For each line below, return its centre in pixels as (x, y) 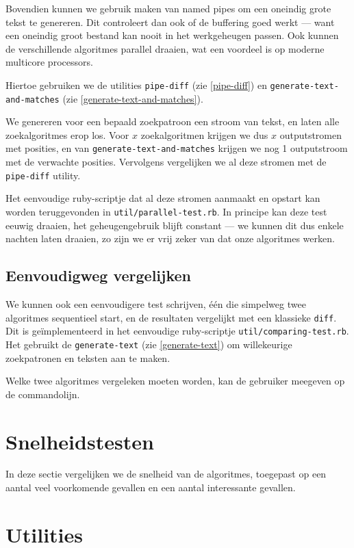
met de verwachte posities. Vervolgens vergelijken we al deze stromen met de (166, 162)
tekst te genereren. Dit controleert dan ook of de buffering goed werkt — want (170, 22)
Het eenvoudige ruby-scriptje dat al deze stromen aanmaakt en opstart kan (163, 198)
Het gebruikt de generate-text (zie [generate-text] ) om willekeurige (149, 344)
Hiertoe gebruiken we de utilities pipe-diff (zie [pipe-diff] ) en (136, 84)
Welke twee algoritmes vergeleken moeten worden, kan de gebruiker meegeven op (175, 381)
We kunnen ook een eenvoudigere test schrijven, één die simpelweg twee (156, 304)
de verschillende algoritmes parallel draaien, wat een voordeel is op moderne (165, 48)
